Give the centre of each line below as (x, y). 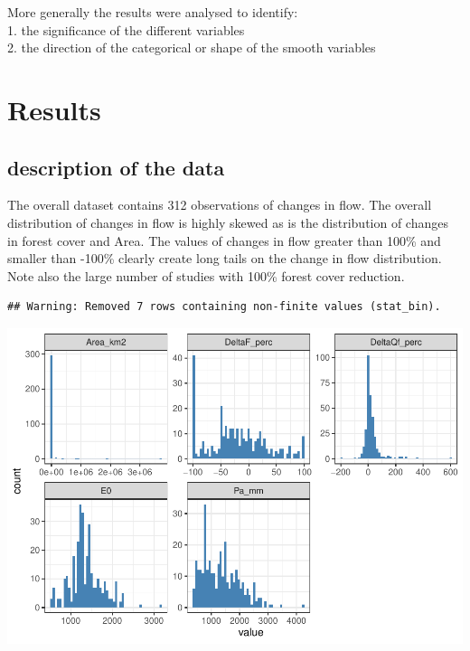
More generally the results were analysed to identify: (153, 12)
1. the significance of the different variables (126, 29)
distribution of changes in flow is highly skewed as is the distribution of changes (228, 222)
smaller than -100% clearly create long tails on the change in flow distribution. (225, 258)
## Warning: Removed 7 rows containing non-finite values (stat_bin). (224, 307)
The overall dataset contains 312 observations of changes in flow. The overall (220, 205)
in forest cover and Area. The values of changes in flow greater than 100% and (224, 240)
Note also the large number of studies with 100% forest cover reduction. (206, 275)
